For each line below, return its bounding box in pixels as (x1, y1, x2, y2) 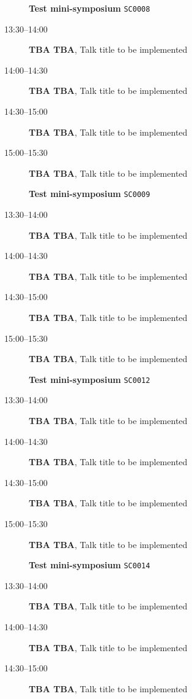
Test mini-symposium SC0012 (29, 373, 150, 385)
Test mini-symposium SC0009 (29, 187, 150, 200)
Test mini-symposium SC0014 (29, 558, 150, 571)
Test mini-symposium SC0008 (29, 2, 150, 14)
